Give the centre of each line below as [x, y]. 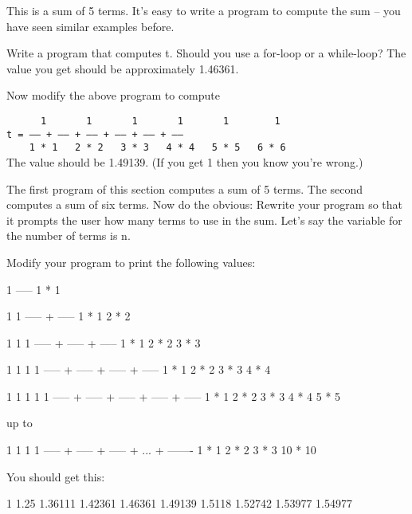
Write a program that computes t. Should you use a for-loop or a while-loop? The [206, 53]
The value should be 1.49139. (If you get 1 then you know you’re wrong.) [185, 161]
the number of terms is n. [69, 235]
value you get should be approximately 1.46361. [123, 68]
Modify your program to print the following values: [131, 262]
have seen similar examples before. [90, 26]
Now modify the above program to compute [114, 95]
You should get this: [56, 476]
